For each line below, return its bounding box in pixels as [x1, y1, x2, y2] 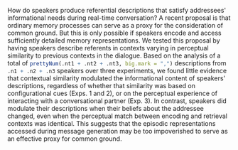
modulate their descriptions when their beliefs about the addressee [7, 105, 204, 112]
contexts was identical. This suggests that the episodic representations [7, 119, 216, 127]
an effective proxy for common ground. [7, 134, 122, 143]
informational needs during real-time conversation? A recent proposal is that [7, 14, 231, 22]
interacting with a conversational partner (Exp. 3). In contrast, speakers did [7, 97, 227, 105]
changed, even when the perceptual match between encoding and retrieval [7, 112, 227, 120]
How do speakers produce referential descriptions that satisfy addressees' [7, 6, 227, 14]
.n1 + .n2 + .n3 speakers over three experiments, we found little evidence [7, 67, 227, 75]
